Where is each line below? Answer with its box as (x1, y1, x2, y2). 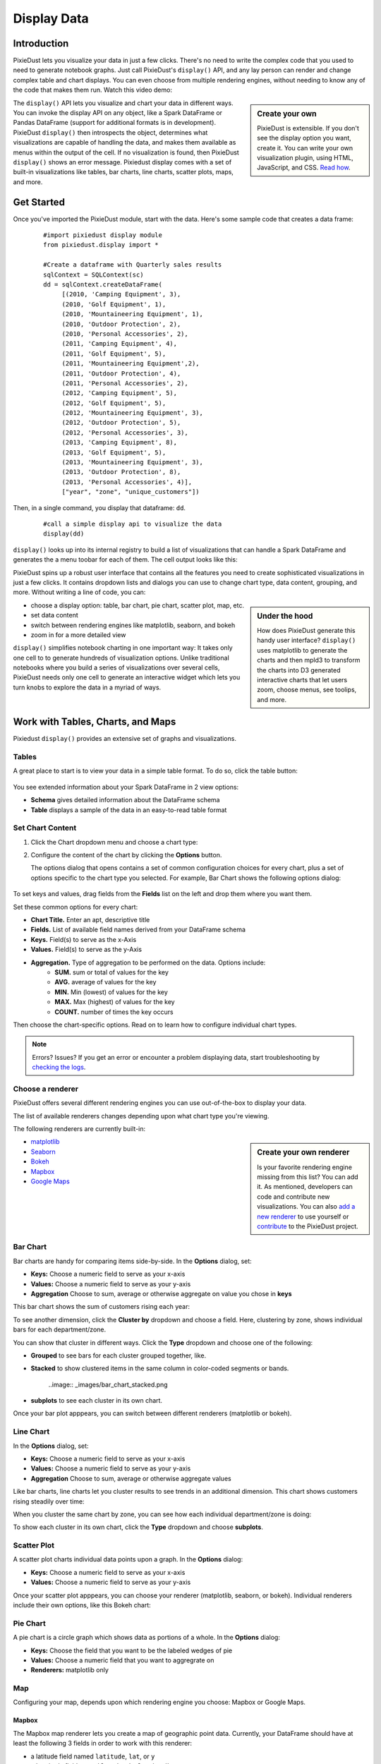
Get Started (13, 196, 65, 208)
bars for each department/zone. (13, 1325, 106, 1334)
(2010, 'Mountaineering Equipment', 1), (61, 310, 204, 318)
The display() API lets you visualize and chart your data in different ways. (13, 99, 234, 107)
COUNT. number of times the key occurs (54, 1008, 174, 1016)
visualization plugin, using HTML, (257, 154, 354, 162)
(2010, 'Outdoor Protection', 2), (61, 320, 181, 328)
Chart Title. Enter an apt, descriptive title (30, 916, 150, 924)
